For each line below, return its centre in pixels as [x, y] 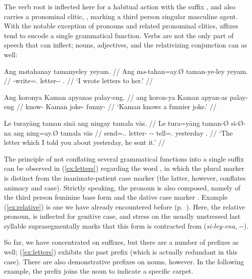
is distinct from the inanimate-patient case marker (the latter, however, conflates [125, 177]
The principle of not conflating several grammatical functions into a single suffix [124, 158]
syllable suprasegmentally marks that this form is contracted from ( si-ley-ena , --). [126, 225]
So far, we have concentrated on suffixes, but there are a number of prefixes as [121, 242]
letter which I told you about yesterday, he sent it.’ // [85, 142]
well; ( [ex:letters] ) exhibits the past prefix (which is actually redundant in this [121, 252]
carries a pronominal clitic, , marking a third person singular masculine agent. [121, 16]
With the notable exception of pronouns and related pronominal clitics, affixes [121, 26]
